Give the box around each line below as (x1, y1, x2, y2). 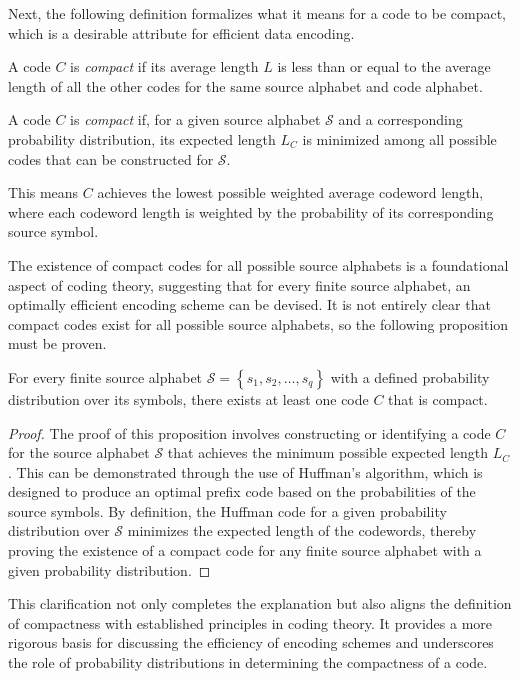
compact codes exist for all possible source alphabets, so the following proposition (8, 313, 509, 334)
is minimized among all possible (302, 128, 497, 149)
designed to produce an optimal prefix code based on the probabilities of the (8, 481, 476, 502)
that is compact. (388, 388, 488, 409)
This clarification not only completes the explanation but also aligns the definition (8, 593, 512, 614)
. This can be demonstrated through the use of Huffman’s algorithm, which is (8, 461, 483, 482)
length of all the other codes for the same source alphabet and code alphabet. (8, 75, 483, 96)
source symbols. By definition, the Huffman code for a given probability (8, 500, 447, 521)
